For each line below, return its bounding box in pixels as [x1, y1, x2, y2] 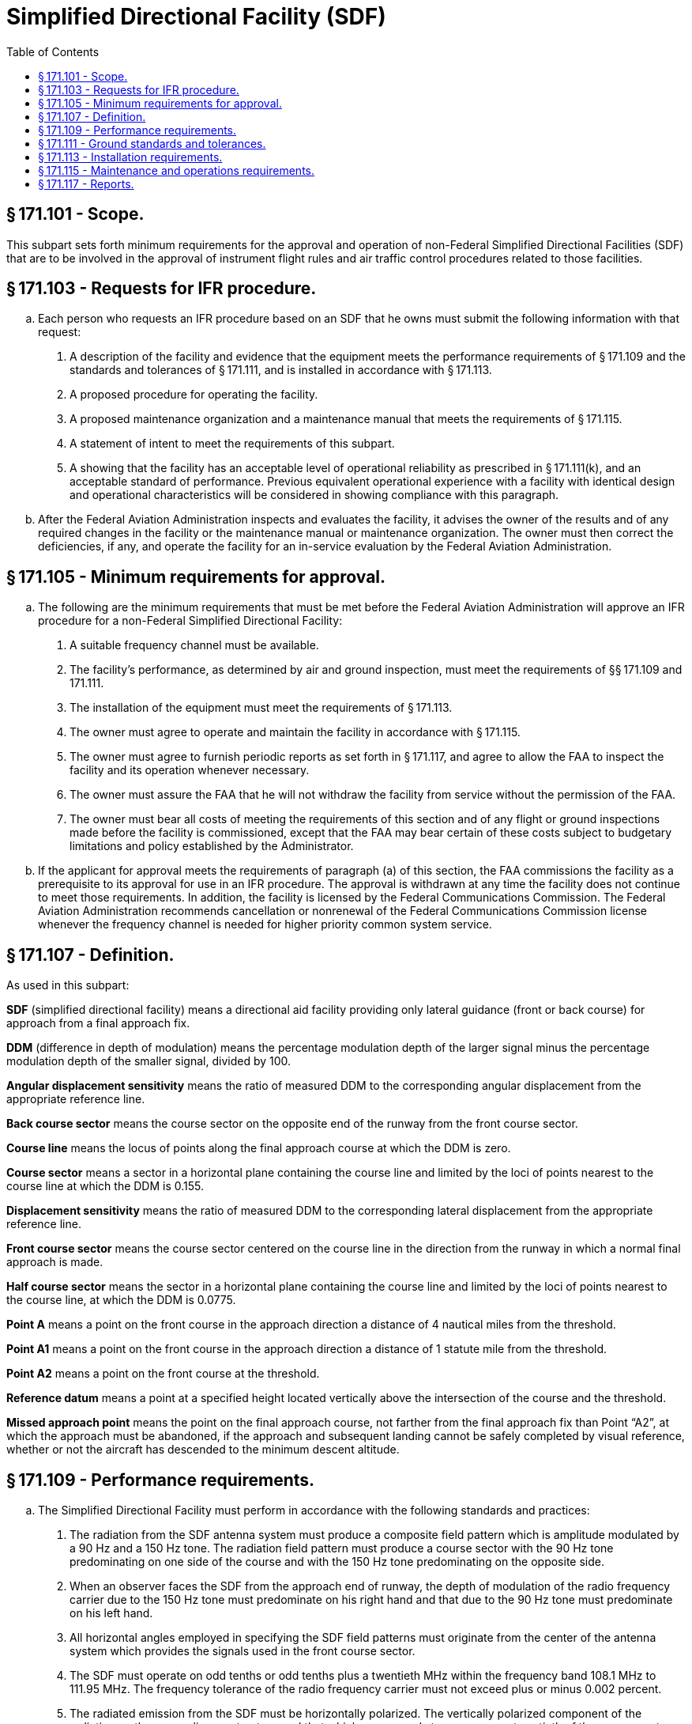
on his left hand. [70, 1605, 153, 1620]
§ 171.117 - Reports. [38, 176, 134, 191]
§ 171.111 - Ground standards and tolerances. [38, 136, 266, 150]
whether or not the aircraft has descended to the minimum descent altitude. [6, 1442, 400, 1457]
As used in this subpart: [6, 978, 130, 992]
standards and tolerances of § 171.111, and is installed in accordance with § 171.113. [70, 363, 492, 377]
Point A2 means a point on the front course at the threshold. [6, 1367, 320, 1381]
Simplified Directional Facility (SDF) [6, 3, 386, 30]
